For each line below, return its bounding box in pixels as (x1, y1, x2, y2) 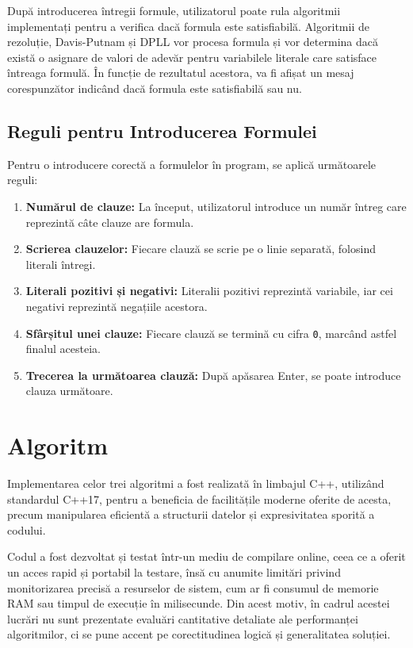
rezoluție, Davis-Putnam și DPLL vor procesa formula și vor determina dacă (7, 33, 378, 50)
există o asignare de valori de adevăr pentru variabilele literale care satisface (7, 48, 377, 65)
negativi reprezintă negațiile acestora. (25, 297, 208, 314)
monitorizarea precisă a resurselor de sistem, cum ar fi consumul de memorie (7, 579, 379, 596)
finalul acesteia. (25, 340, 101, 357)
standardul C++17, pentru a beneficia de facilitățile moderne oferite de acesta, (7, 490, 392, 507)
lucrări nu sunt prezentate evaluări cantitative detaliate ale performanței (7, 610, 358, 627)
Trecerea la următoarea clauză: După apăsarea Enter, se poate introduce (25, 366, 401, 383)
